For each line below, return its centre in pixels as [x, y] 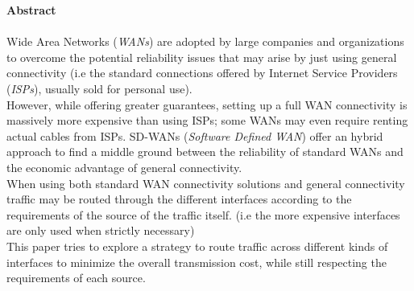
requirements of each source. [76, 278]
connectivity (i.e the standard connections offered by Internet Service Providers [202, 73]
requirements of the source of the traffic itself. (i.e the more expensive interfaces [203, 214]
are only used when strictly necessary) [101, 230]
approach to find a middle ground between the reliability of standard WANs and [205, 152]
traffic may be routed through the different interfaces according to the [179, 199]
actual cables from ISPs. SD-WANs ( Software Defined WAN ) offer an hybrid [195, 135]
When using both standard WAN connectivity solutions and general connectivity [206, 183]
